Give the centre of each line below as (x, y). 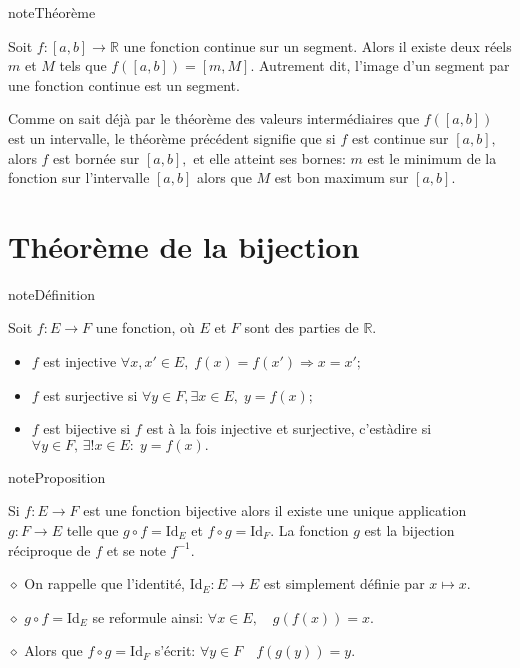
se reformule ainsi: (148, 616)
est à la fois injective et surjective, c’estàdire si (289, 428)
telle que (92, 530)
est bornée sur (96, 157)
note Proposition (57, 476)
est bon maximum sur (341, 177)
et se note (136, 549)
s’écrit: (175, 650)
